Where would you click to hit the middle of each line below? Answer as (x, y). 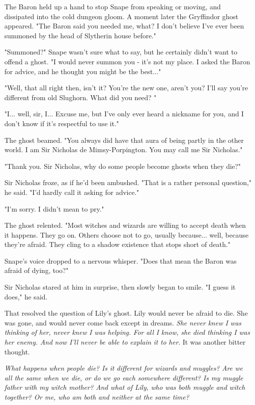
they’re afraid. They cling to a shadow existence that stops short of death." (117, 244)
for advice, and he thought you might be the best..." (83, 71)
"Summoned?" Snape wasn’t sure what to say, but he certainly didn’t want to (121, 52)
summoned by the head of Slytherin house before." (80, 35)
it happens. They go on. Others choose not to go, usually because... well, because (127, 234)
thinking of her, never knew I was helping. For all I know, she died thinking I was (127, 332)
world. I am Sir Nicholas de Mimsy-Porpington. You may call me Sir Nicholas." (124, 149)
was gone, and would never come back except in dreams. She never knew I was (123, 322)
